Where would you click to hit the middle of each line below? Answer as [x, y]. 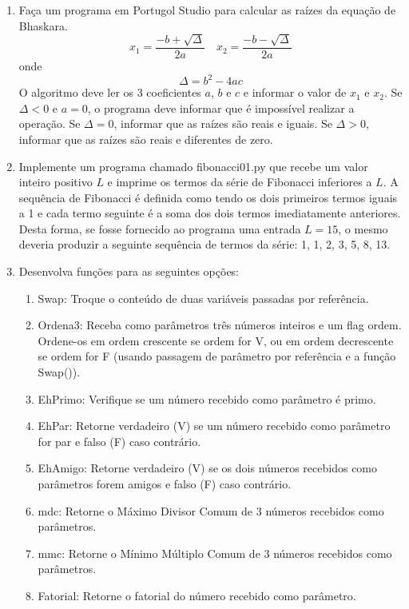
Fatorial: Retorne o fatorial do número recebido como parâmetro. [197, 595]
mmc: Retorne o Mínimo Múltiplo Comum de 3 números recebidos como [215, 553]
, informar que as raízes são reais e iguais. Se [223, 123]
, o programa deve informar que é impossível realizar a [221, 107]
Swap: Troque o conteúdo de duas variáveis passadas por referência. [203, 298]
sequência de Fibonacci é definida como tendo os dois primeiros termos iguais [208, 197]
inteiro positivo [56, 182]
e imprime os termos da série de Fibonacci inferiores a [240, 182]
